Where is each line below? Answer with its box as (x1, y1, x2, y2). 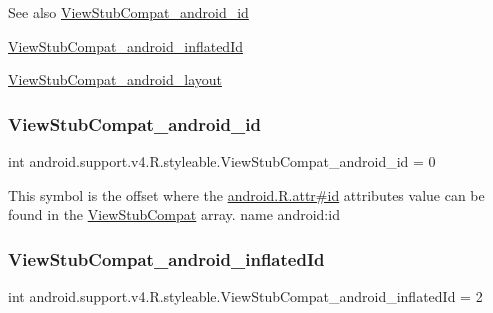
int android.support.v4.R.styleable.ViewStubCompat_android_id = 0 (8, 151, 436, 171)
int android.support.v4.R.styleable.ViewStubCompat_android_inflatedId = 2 (8, 286, 483, 306)
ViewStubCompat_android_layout (8, 69, 222, 90)
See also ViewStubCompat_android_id (8, 2, 249, 22)
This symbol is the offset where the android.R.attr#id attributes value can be (8, 184, 485, 205)
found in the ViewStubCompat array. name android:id (8, 204, 340, 225)
